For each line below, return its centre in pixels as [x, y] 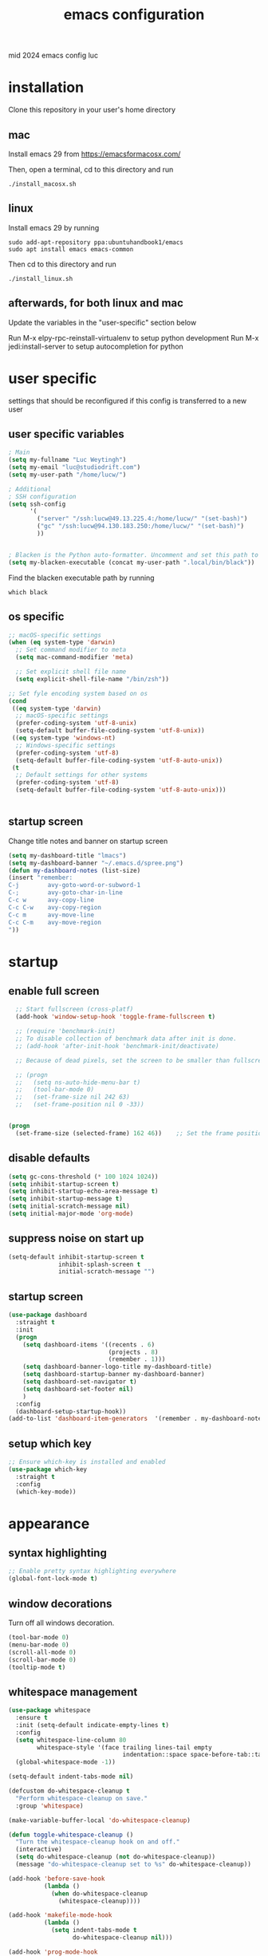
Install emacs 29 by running [54, 227]
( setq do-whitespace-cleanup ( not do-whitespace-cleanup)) [116, 1857]
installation [46, 87]
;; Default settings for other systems [82, 775]
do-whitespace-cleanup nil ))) [122, 1938]
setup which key [50, 1443]
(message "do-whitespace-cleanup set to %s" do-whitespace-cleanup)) [133, 1864]
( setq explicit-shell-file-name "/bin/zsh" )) [93, 679]
